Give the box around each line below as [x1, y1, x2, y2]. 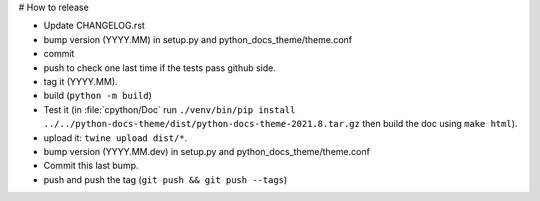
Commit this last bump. [43, 160, 139, 172]
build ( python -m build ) [43, 90, 152, 102]
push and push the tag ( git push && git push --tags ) [43, 173, 288, 185]
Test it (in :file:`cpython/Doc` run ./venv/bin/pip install [43, 103, 296, 115]
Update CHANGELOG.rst [43, 20, 145, 32]
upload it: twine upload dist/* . [43, 131, 188, 144]
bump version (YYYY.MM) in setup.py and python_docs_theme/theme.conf [43, 33, 353, 45]
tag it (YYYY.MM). [43, 75, 119, 87]
